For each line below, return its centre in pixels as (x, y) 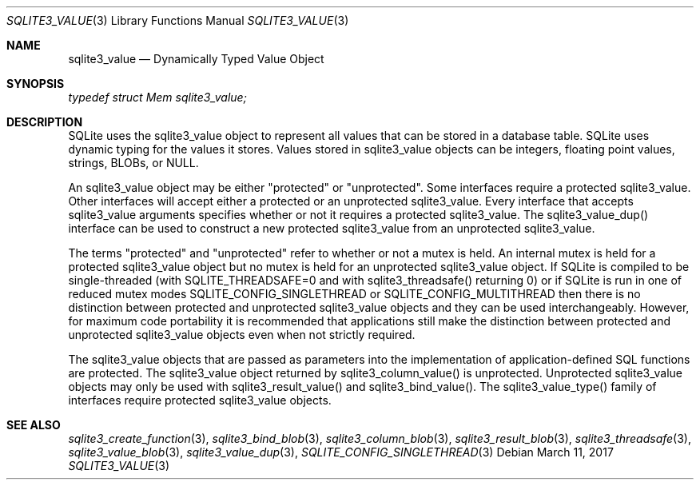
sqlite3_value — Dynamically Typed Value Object (196, 59)
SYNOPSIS (36, 84)
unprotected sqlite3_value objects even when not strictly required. (242, 335)
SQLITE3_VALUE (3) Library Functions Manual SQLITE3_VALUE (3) (178, 20)
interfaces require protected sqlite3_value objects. (200, 400)
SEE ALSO (34, 425)
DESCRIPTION (45, 122)
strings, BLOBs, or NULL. (133, 163)
